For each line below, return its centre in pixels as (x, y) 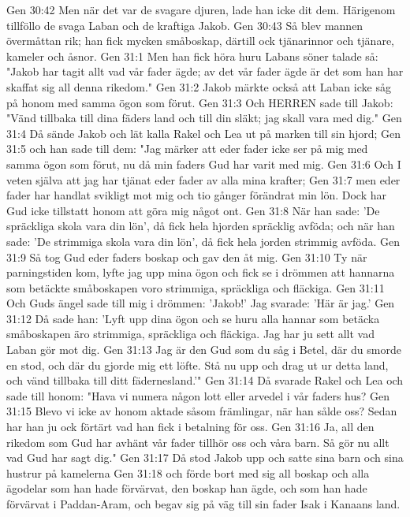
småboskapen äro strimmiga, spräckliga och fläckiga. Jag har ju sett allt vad (191, 334)
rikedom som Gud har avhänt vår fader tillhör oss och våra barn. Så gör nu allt (198, 442)
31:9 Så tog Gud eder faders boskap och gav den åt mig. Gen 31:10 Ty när (187, 257)
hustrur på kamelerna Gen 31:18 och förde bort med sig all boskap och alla (188, 472)
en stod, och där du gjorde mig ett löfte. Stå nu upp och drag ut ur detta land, (198, 365)
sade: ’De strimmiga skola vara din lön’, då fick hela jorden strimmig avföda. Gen (203, 241)
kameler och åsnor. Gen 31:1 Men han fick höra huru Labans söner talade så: (192, 56)
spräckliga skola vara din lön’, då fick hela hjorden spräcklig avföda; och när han (201, 226)
